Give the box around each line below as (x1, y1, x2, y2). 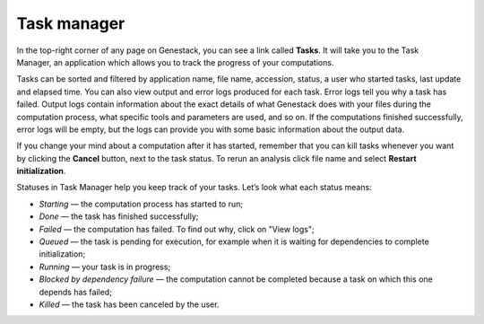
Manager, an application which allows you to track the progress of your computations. (16, 57, 334, 67)
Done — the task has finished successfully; (39, 211, 199, 222)
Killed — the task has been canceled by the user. (39, 299, 220, 310)
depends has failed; (39, 286, 112, 297)
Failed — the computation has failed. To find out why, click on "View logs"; (39, 223, 315, 234)
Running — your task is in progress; (39, 261, 171, 272)
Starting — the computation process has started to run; (39, 198, 244, 209)
